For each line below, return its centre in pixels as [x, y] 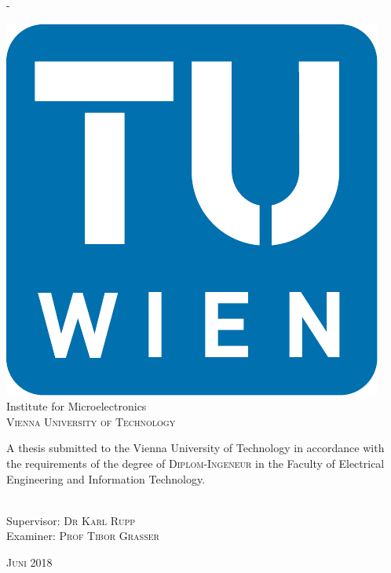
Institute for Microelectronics [77, 406]
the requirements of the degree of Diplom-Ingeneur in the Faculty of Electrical [195, 463]
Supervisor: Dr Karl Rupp [71, 520]
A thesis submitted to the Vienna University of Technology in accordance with [195, 448]
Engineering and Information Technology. [106, 478]
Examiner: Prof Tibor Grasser [83, 536]
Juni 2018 [29, 562]
